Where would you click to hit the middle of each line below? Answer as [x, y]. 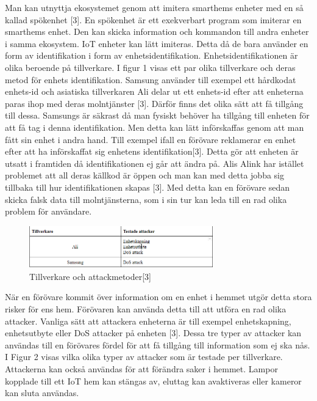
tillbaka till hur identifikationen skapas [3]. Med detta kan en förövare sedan [148, 187]
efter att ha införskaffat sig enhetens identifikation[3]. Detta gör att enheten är [152, 151]
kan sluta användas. [42, 393]
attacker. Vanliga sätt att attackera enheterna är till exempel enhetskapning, [148, 321]
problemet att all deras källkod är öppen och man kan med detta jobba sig [145, 175]
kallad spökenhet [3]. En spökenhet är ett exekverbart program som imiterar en [153, 19]
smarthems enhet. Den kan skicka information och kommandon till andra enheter [157, 31]
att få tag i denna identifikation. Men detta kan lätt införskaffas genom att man [155, 127]
